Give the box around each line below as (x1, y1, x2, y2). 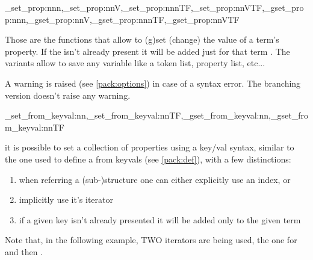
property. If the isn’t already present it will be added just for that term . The (5, 45, 290, 57)
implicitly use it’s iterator (19, 193, 113, 206)
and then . (5, 245, 43, 258)
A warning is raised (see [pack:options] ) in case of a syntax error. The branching (5, 76, 301, 89)
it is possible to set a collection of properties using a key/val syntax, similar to (5, 141, 294, 153)
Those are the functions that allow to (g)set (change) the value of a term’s (5, 33, 279, 46)
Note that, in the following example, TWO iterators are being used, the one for (5, 234, 297, 246)
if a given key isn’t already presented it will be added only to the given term (19, 213, 301, 226)
